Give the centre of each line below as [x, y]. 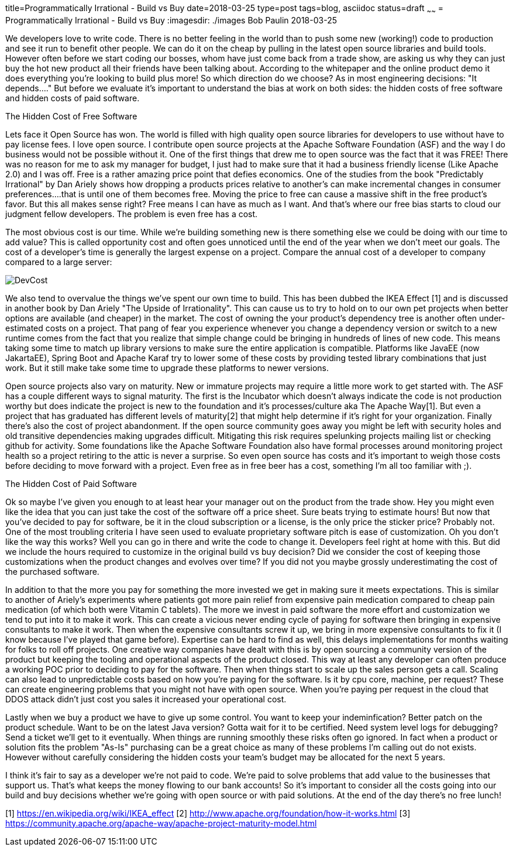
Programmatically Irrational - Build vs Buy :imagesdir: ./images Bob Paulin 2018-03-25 [171, 20]
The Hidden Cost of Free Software [71, 116]
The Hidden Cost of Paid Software [71, 483]
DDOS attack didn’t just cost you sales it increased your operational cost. [146, 699]
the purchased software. [52, 571]
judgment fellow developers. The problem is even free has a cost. [132, 214]
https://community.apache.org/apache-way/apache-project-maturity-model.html [161, 823]
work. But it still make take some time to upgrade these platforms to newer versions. [167, 368]
